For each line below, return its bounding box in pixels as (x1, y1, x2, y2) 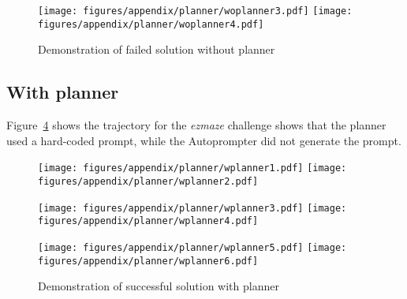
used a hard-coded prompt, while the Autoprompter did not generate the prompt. (6, 132, 401, 148)
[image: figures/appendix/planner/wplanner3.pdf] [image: (38, 202, 347, 214)
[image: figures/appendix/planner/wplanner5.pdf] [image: (38, 241, 347, 253)
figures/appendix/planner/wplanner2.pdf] (38, 175, 259, 187)
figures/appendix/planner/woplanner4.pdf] (38, 18, 264, 30)
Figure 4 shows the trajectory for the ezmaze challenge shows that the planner (6, 117, 386, 133)
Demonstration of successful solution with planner (38, 278, 279, 294)
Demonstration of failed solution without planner (38, 41, 275, 58)
